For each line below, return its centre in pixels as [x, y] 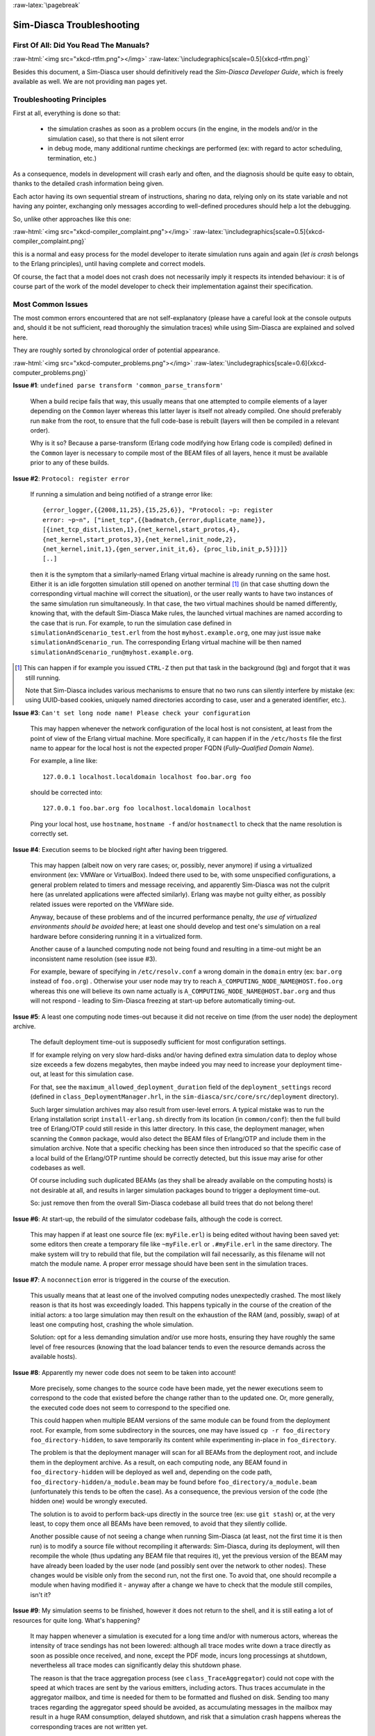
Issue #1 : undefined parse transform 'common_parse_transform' [118, 385]
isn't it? [41, 1594]
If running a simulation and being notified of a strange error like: [122, 494]
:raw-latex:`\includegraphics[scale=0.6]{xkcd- [260, 363]
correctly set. [49, 834]
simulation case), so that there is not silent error [116, 138]
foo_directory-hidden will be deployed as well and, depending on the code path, [151, 1472]
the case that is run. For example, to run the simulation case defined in [131, 623]
